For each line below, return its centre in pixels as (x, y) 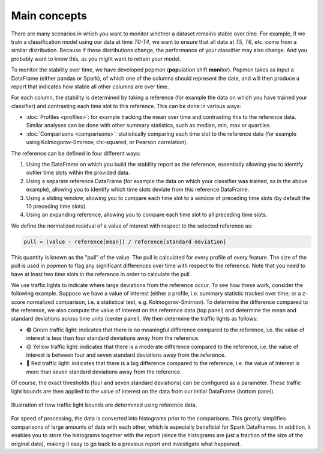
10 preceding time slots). (56, 206)
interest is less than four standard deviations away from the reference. (113, 338)
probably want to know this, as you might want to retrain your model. (96, 59)
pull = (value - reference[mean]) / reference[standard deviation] (125, 241)
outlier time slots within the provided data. (78, 173)
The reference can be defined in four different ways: (76, 153)
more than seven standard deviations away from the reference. (104, 372)
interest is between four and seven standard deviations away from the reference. (126, 355)
